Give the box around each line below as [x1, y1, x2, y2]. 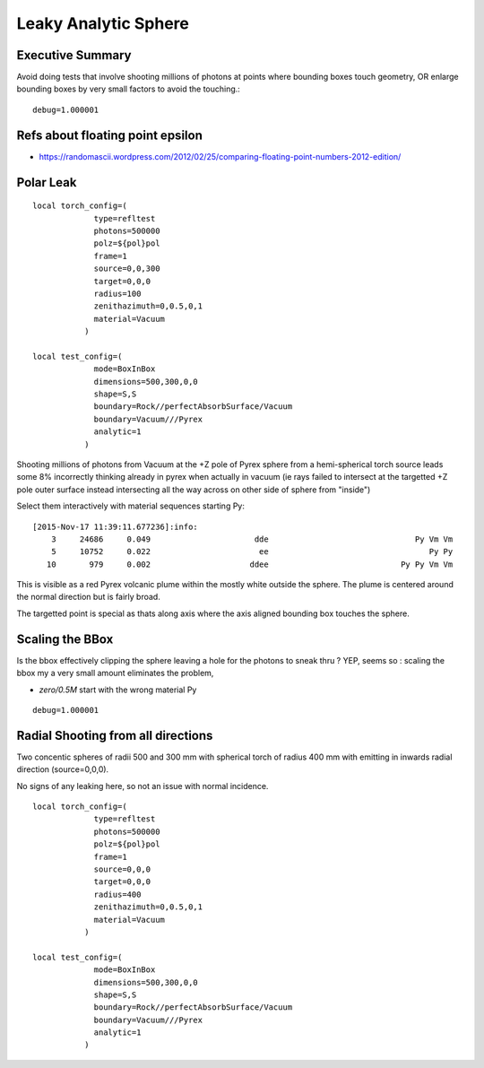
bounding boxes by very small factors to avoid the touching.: [16, 83, 241, 94]
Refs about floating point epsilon [16, 127, 203, 143]
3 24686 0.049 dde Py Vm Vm [50, 534, 454, 544]
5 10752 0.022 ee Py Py [50, 547, 454, 557]
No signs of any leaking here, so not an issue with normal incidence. [16, 780, 269, 791]
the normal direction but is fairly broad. [16, 592, 160, 603]
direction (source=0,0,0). [16, 764, 109, 775]
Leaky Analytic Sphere [16, 13, 190, 33]
